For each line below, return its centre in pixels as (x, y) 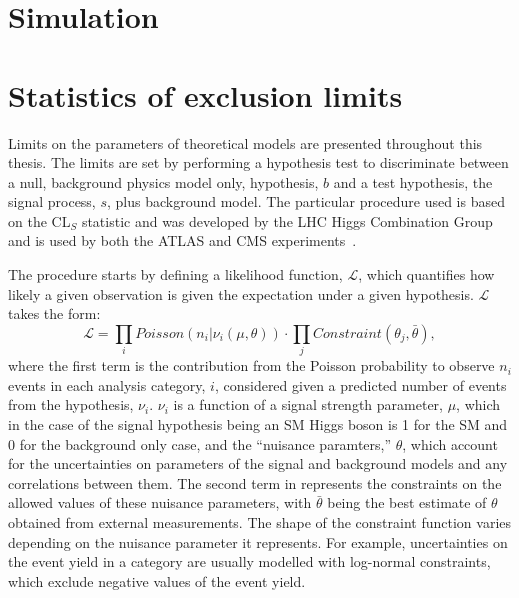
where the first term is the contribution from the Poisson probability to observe (251, 365)
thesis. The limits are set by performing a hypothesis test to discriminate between (258, 162)
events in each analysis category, (107, 384)
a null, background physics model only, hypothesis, (163, 181)
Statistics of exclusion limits (205, 94)
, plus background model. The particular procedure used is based (306, 201)
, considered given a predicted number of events (360, 384)
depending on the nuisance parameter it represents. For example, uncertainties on (258, 541)
